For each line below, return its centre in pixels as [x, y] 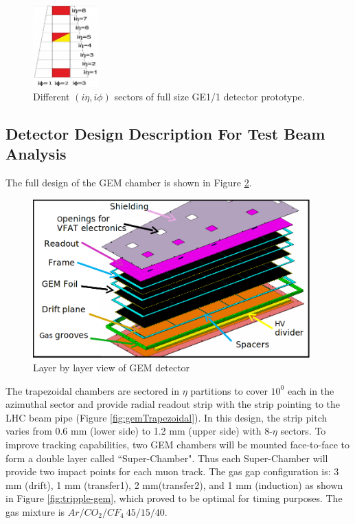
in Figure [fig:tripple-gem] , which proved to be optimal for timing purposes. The [174, 498]
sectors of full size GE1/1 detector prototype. [209, 97]
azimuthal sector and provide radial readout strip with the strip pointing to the [173, 404]
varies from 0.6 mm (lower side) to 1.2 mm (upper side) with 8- [139, 431]
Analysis [36, 154]
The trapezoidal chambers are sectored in [93, 390]
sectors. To [303, 431]
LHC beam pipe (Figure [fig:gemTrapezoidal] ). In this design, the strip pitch [167, 417]
